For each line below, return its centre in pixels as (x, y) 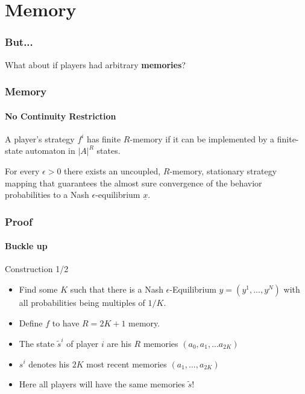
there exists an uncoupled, (112, 171)
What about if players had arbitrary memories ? (95, 64)
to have (66, 323)
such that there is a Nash (117, 289)
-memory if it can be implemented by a (202, 138)
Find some (38, 289)
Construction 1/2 (37, 269)
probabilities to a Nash (47, 195)
